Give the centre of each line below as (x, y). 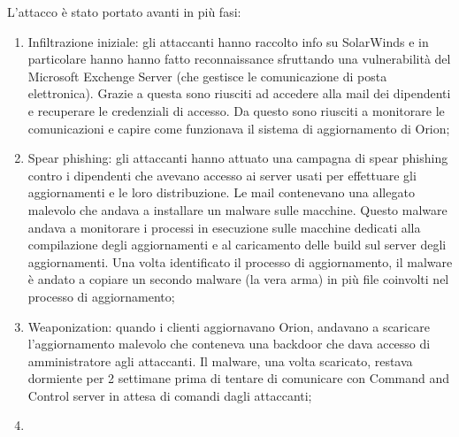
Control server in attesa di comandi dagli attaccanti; (170, 395)
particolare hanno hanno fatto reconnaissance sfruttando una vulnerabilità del (239, 59)
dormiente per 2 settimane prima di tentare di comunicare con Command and (239, 378)
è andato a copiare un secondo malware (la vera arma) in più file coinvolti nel (238, 279)
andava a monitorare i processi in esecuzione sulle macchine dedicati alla (224, 227)
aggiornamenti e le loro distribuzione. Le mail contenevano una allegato (221, 192)
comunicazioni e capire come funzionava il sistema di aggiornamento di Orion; (239, 128)
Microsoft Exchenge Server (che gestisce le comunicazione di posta (207, 76)
